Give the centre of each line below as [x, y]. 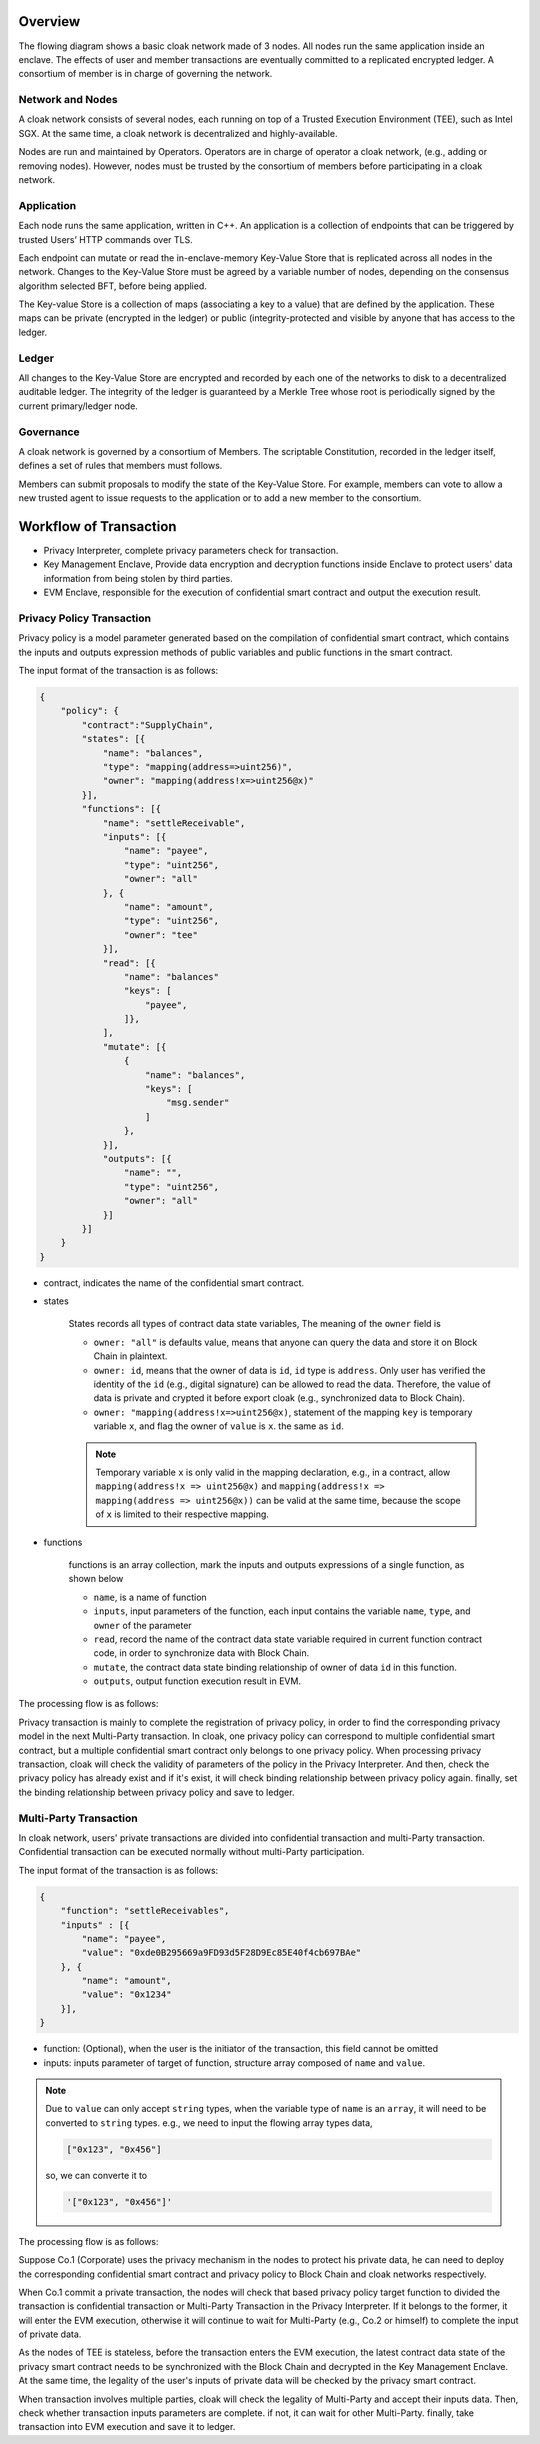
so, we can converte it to [96, 2175]
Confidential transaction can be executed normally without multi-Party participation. [191, 1852]
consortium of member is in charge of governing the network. [145, 74]
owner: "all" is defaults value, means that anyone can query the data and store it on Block [285, 1342]
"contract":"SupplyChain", [147, 724]
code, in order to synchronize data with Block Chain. [201, 1653]
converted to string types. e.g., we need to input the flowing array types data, [209, 2122]
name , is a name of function [150, 1597]
